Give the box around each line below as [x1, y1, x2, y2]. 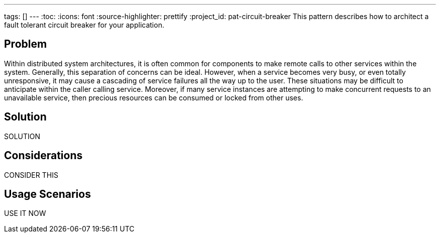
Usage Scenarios [4, 187, 91, 200]
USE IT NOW [4, 209, 46, 218]
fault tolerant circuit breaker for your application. [4, 21, 164, 29]
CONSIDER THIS [4, 170, 58, 179]
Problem [4, 38, 47, 51]
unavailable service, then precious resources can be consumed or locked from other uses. [4, 93, 303, 102]
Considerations [4, 149, 83, 162]
